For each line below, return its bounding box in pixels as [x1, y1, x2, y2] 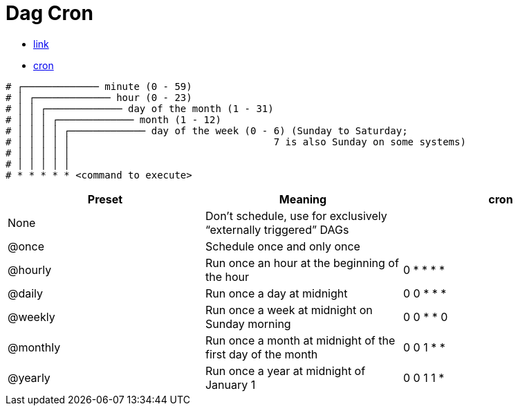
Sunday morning [205, 316, 291, 331]
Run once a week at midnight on [205, 302, 373, 317]
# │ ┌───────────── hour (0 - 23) [6, 91, 192, 103]
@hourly [8, 262, 52, 277]
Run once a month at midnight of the [205, 333, 396, 347]
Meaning [279, 192, 327, 206]
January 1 [205, 377, 256, 392]
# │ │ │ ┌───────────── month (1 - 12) [6, 113, 221, 125]
